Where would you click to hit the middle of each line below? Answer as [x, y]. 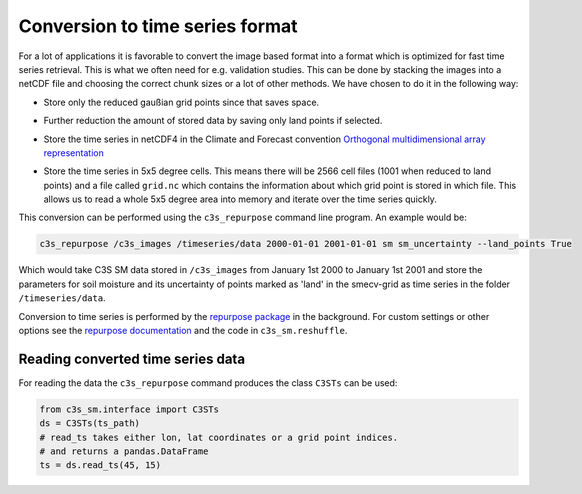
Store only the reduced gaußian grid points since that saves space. [181, 102]
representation [73, 152]
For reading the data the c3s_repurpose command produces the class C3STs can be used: [208, 382]
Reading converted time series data [131, 358]
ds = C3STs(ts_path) [89, 423]
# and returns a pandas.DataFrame [124, 451]
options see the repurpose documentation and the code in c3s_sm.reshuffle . [183, 330]
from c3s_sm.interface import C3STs [129, 409]
